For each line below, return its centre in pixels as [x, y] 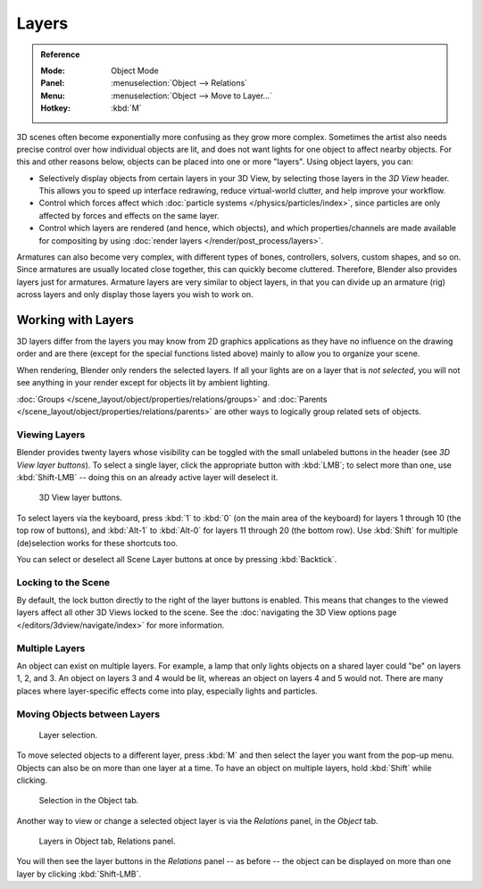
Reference [60, 54]
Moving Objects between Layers [88, 714]
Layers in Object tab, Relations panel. [107, 841]
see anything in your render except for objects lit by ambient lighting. [143, 383]
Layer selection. [68, 735]
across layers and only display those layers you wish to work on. [135, 295]
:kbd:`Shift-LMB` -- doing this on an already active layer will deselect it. [147, 477]
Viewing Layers [51, 435]
